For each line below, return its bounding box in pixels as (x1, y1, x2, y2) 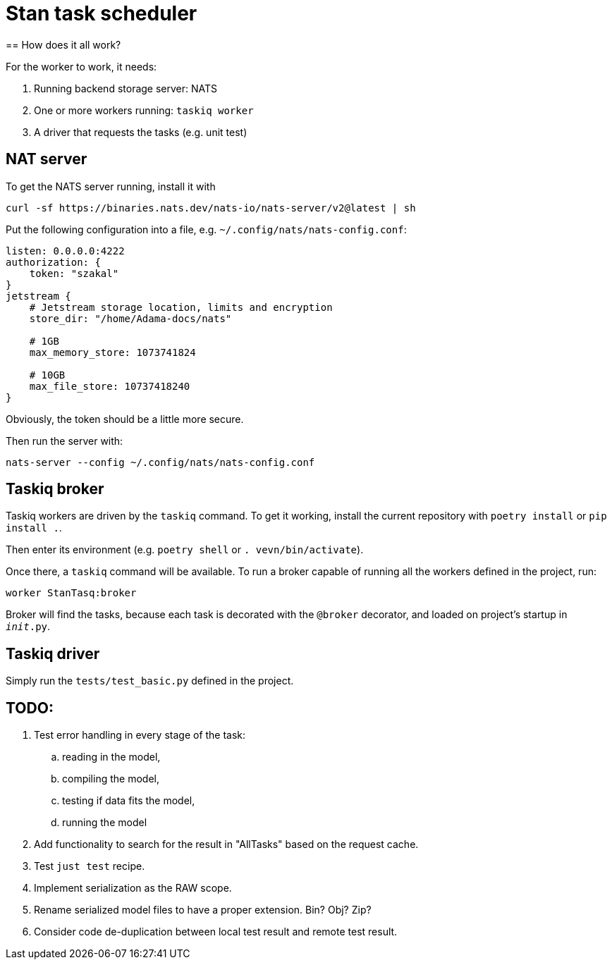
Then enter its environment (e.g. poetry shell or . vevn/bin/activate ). (6, 543, 364, 556)
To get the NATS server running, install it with (6, 180, 216, 192)
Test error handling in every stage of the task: (34, 729, 246, 742)
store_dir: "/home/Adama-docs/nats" (29, 312, 232, 324)
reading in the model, (62, 751, 161, 763)
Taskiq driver (6, 644, 100, 663)
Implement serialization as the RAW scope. (34, 882, 232, 895)
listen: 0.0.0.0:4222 (6, 245, 125, 257)
